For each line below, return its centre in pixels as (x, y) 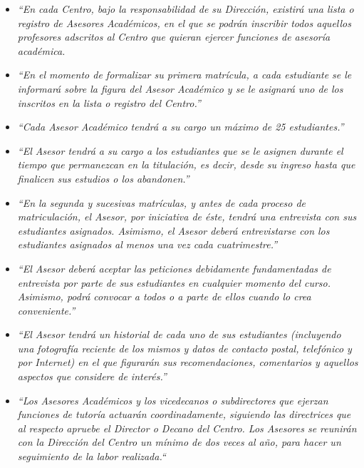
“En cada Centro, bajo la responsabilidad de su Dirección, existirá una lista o (186, 9)
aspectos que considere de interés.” (92, 376)
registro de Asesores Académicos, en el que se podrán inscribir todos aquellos (184, 22)
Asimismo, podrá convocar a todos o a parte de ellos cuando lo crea (164, 296)
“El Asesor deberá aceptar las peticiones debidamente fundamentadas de (174, 268)
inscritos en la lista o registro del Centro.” (109, 102)
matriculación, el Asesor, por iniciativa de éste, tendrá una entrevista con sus (187, 217)
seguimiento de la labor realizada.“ (92, 456)
